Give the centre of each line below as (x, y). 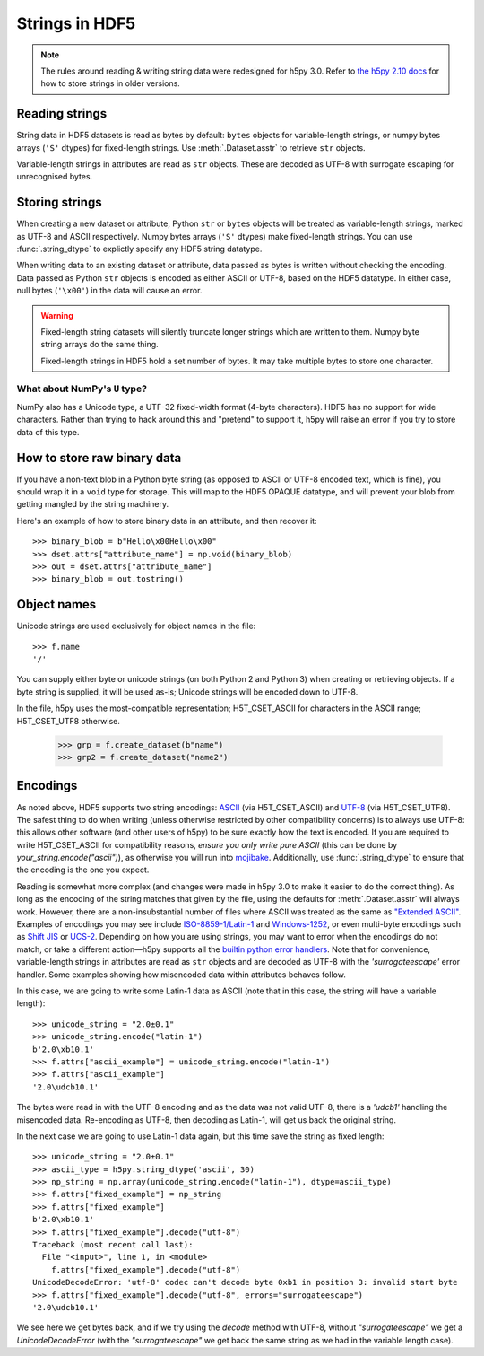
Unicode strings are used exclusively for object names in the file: (136, 626)
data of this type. (48, 432)
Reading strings (62, 114)
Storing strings (59, 202)
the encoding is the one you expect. (83, 870)
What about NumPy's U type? (82, 389)
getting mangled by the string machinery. (93, 504)
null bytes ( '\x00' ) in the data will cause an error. (109, 291)
